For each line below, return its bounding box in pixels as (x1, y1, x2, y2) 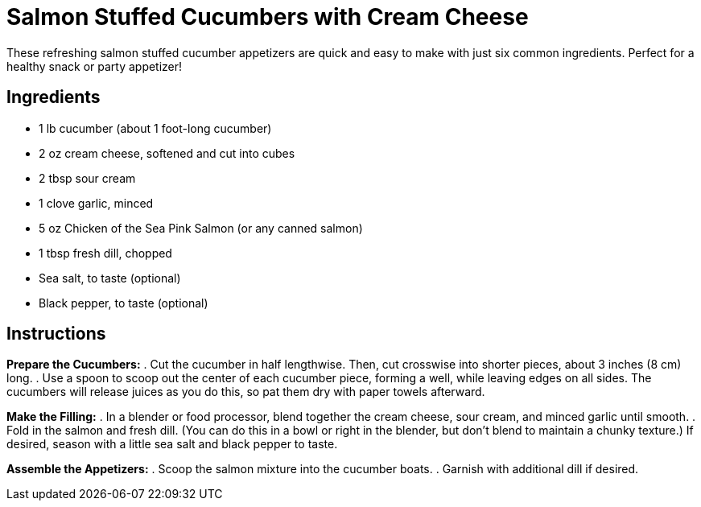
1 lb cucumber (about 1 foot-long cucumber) (39, 121, 272, 135)
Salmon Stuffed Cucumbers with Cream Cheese (6, 3, 529, 31)
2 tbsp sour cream (39, 171, 136, 185)
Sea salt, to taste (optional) (39, 270, 181, 285)
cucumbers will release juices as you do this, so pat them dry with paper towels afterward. (6, 385, 485, 399)
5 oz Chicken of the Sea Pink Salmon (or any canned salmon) (39, 221, 363, 235)
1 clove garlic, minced (39, 196, 154, 210)
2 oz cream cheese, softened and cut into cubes (39, 146, 295, 160)
